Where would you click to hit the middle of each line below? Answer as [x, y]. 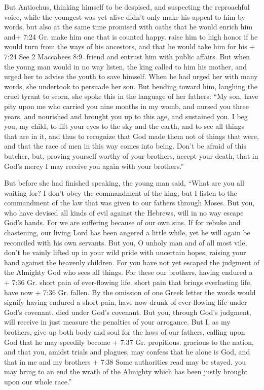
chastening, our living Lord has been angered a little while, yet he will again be [127, 233]
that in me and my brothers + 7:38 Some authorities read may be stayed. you [125, 361]
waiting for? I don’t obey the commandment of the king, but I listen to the [121, 192]
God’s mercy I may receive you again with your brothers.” [94, 166]
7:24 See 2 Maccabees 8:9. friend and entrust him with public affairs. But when [127, 56]
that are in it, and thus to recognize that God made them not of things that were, [131, 136]
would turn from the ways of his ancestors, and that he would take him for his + [130, 46]
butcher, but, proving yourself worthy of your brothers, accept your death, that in [131, 155]
